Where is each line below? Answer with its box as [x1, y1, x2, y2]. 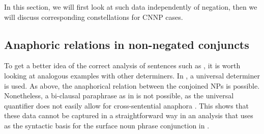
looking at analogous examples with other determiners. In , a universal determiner [4, 70, 260, 81]
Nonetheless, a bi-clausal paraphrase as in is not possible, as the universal [4, 90, 234, 101]
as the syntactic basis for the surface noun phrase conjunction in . [4, 120, 210, 130]
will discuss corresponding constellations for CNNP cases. [4, 11, 183, 22]
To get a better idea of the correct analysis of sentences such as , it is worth [4, 60, 241, 71]
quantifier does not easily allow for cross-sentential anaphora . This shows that [4, 100, 249, 111]
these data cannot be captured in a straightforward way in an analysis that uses [4, 110, 253, 121]
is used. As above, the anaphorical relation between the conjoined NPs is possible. [4, 80, 260, 91]
